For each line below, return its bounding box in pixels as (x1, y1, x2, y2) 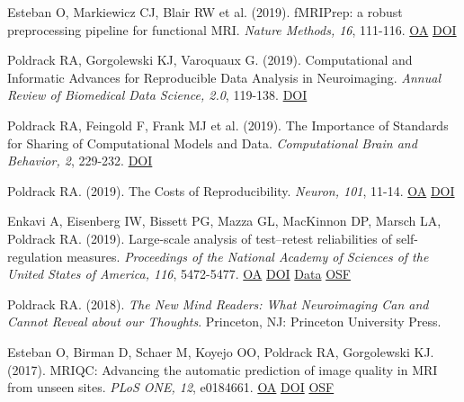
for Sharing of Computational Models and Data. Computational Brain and (7, 133, 417, 152)
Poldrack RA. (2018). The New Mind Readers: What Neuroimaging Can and (7, 294, 429, 313)
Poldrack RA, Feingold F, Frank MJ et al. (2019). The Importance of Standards (7, 115, 449, 134)
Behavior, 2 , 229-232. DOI (7, 151, 153, 170)
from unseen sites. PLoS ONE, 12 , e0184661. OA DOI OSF (7, 378, 335, 397)
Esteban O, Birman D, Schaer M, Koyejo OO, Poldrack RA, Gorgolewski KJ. (7, 342, 434, 361)
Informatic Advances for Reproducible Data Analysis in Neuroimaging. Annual (7, 67, 441, 86)
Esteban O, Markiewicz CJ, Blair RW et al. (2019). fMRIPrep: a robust (7, 3, 403, 21)
